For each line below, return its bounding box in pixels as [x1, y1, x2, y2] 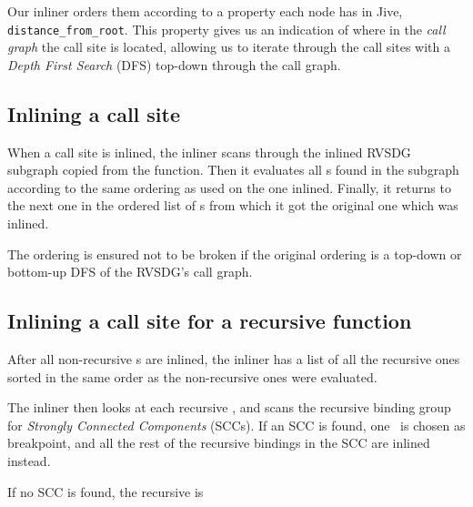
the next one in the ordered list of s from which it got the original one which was [7, 196, 458, 215]
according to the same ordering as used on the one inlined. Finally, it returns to [7, 177, 451, 197]
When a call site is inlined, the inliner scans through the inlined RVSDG [7, 142, 411, 161]
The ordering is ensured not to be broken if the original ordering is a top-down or [7, 244, 462, 263]
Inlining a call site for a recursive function [7, 307, 412, 335]
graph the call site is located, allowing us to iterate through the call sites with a [7, 37, 450, 56]
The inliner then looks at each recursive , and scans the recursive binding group [7, 398, 451, 417]
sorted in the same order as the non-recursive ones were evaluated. [7, 367, 377, 386]
